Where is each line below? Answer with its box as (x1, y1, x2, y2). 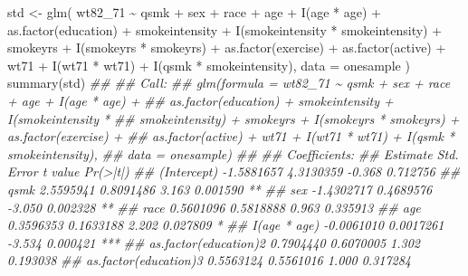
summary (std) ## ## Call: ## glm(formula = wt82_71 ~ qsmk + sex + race (7, 73, 451, 92)
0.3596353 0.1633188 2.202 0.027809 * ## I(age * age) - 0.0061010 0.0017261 (7, 215, 444, 234)
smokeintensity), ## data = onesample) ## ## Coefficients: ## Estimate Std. (7, 144, 459, 163)
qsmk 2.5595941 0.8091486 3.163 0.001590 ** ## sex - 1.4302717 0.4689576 (7, 179, 433, 198)
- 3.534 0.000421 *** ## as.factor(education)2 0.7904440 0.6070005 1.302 (7, 233, 421, 252)
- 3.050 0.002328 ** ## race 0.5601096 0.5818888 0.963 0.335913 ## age (7, 197, 421, 216)
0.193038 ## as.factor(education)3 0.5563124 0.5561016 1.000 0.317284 (7, 251, 412, 270)
